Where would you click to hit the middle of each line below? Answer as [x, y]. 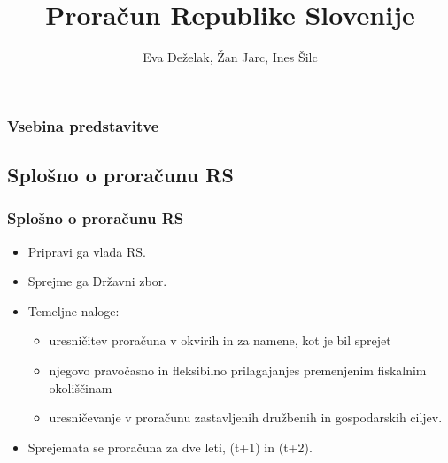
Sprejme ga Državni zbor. [97, 281]
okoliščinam [81, 387]
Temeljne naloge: [73, 310]
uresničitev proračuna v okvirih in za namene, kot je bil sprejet [220, 340]
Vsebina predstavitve [83, 125]
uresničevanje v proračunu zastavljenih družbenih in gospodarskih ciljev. [246, 417]
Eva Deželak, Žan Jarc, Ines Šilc [230, 57]
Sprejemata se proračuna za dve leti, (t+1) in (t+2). [170, 447]
